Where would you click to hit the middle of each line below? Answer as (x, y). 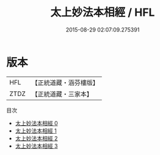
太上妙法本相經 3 (36, 146)
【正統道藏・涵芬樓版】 (65, 83)
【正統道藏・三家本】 (62, 94)
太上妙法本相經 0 (36, 123)
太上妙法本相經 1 (36, 131)
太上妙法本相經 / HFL (103, 12)
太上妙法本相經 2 (36, 138)
